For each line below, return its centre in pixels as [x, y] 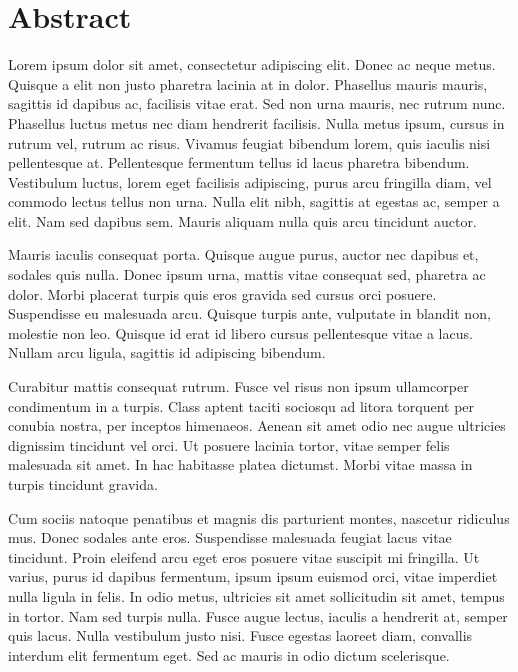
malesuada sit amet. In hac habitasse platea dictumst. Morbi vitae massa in [240, 464]
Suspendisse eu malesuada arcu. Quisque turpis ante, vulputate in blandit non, [249, 313]
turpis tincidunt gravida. [83, 484]
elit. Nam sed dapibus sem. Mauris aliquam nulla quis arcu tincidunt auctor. [242, 220]
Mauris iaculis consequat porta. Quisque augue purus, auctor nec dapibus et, [243, 254]
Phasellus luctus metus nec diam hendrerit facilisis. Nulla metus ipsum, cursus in [256, 122]
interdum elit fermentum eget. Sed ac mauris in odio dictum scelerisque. [229, 654]
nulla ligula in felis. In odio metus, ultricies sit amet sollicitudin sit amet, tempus [256, 595]
